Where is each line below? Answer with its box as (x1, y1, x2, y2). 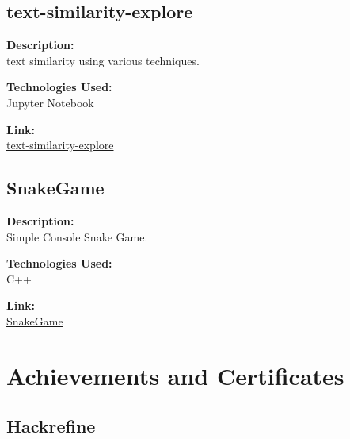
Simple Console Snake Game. (6, 228, 148, 245)
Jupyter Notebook (6, 94, 94, 110)
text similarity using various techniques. (6, 52, 200, 68)
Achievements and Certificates (6, 359, 344, 391)
